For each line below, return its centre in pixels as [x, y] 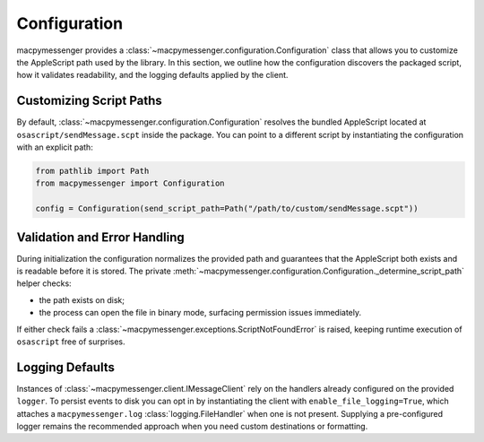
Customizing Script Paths [90, 101]
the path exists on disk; [82, 299]
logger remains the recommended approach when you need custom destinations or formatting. [192, 427]
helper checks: [44, 283]
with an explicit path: [55, 147]
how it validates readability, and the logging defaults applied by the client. [152, 75]
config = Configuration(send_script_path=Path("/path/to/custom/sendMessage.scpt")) [227, 209]
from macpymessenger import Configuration [130, 183]
